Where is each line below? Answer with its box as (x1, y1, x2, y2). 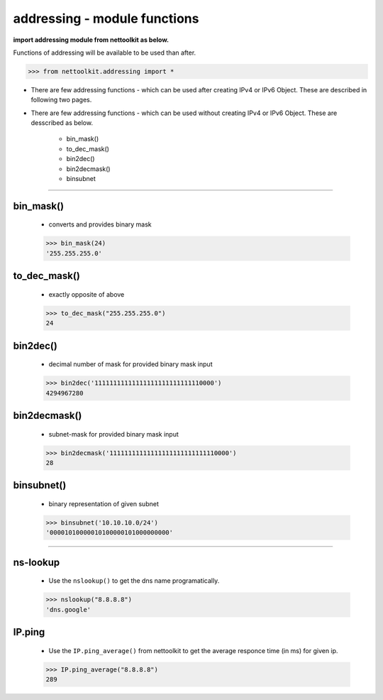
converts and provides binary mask (48, 220, 152, 229)
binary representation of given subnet (48, 499, 159, 508)
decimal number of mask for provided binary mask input (48, 360, 213, 368)
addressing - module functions (13, 11, 199, 26)
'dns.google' (45, 606, 91, 613)
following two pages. (30, 96, 92, 104)
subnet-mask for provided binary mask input (48, 430, 179, 438)
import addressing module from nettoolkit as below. (13, 35, 170, 44)
